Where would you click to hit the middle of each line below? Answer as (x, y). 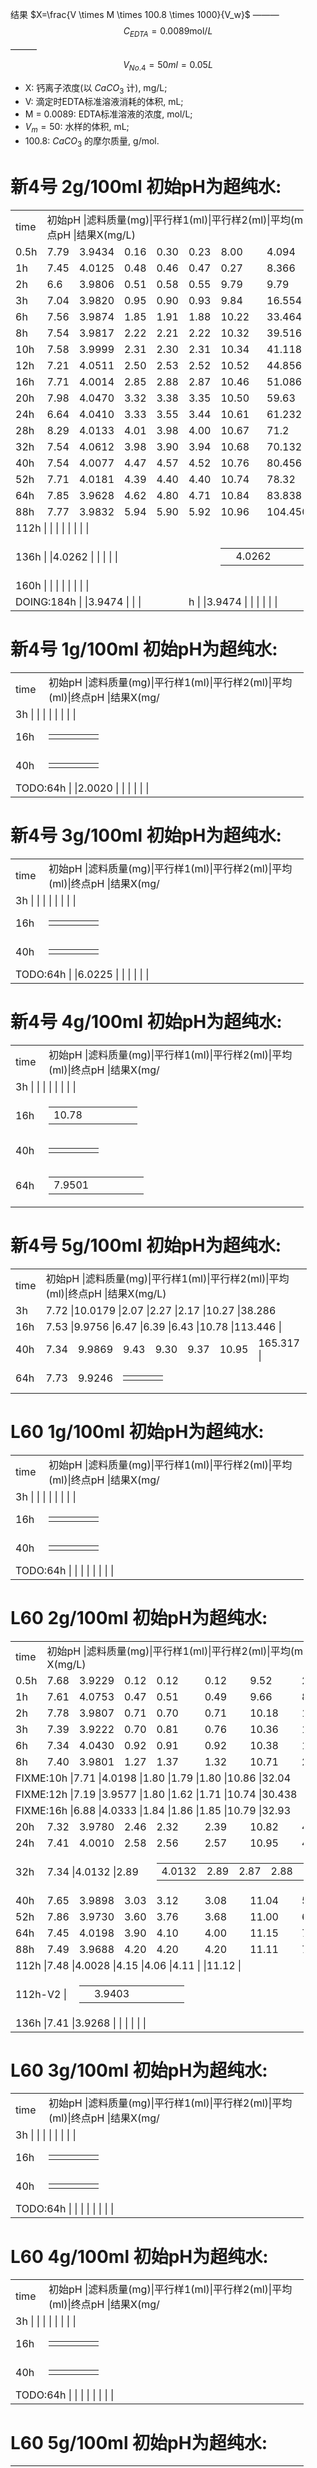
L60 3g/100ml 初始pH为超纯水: (139, 2070)
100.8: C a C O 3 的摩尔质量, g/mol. (92, 142)
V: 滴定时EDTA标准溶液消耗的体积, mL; (104, 102)
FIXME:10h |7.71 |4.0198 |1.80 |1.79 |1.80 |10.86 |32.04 (153, 1778)
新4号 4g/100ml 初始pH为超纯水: (146, 1021)
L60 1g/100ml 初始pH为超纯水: (137, 1431)
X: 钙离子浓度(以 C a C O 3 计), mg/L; (96, 88)
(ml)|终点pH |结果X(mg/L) (106, 1293)
